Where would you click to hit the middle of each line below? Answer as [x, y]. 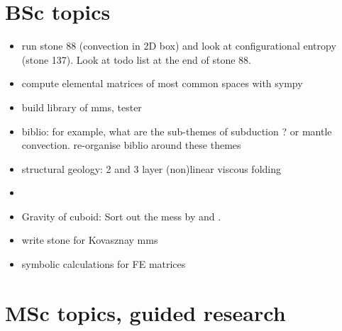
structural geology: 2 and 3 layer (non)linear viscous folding [151, 168]
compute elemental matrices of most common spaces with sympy [162, 83]
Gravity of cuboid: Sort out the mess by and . [121, 216]
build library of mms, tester [82, 107]
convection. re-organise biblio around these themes [131, 145]
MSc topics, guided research [145, 312]
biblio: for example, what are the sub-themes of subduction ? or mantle [177, 131]
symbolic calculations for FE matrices [104, 264]
